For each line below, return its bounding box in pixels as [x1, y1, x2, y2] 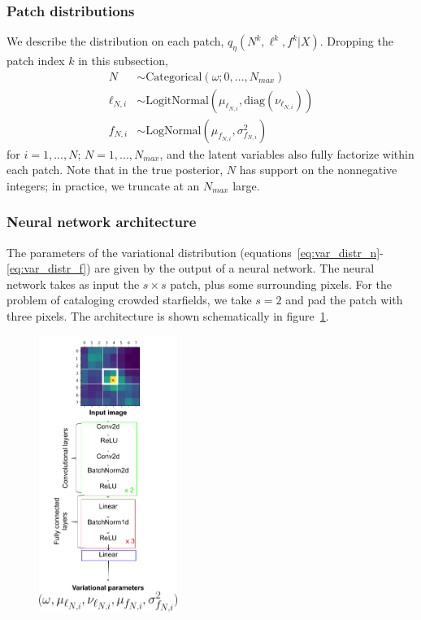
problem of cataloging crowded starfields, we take [7, 291, 252, 308]
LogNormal [145, 124, 202, 137]
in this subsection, [78, 52, 168, 69]
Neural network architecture [7, 212, 197, 232]
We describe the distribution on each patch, [7, 33, 224, 50]
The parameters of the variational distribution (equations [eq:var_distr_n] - [7, 243, 384, 260]
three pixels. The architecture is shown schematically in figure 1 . [7, 308, 329, 325]
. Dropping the [319, 33, 393, 50]
